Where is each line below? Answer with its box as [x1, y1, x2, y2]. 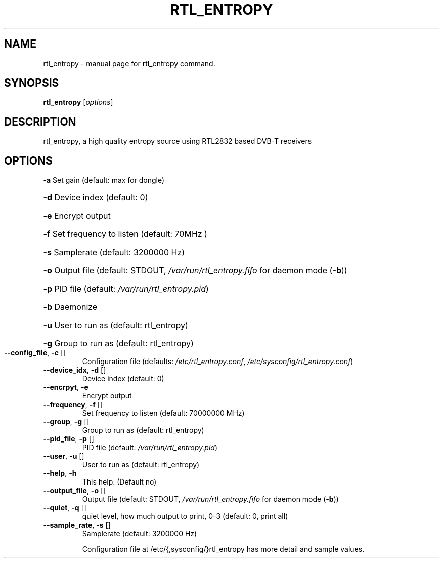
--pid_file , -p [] [43, 434, 94, 444]
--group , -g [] [43, 417, 90, 426]
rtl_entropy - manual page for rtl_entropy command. [43, 59, 215, 68]
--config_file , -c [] [4, 348, 66, 357]
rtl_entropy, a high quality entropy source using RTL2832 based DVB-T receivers [43, 137, 312, 146]
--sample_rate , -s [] [43, 520, 111, 530]
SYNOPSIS [4, 76, 59, 90]
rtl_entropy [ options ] [43, 98, 113, 107]
